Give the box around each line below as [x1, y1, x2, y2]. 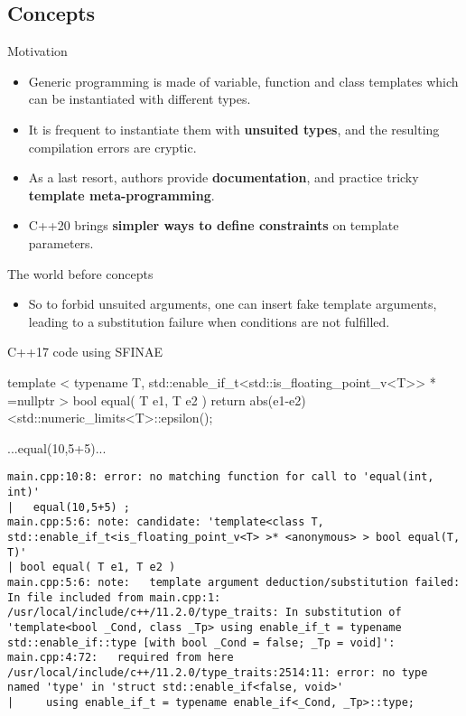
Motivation [7, 42, 68, 60]
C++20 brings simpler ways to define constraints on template [28, 216, 399, 235]
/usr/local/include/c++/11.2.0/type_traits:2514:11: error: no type [7, 665, 428, 679]
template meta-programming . [28, 185, 215, 204]
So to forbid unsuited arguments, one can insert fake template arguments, [28, 294, 437, 313]
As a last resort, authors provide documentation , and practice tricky [28, 168, 419, 187]
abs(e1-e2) [249, 390, 306, 409]
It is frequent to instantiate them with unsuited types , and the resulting [28, 119, 440, 138]
